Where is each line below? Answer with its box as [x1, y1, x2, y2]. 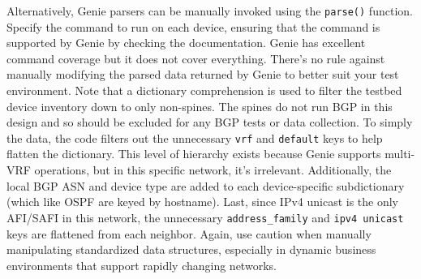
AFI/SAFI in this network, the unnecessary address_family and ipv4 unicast [6, 208, 404, 225]
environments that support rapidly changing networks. [6, 256, 277, 273]
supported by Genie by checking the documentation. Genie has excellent [6, 34, 366, 51]
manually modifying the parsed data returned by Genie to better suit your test [6, 66, 399, 83]
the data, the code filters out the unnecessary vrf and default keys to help [6, 129, 383, 146]
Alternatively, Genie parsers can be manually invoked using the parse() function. [6, 2, 413, 19]
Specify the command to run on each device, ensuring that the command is [6, 18, 380, 35]
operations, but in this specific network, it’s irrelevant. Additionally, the [34, 161, 392, 178]
